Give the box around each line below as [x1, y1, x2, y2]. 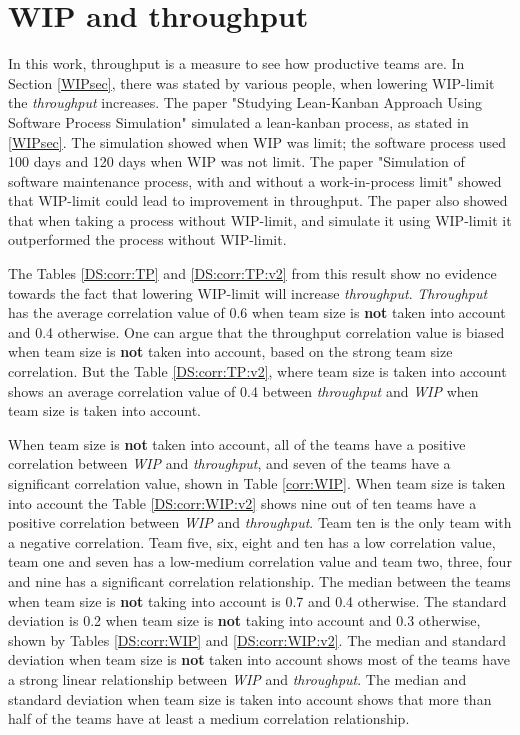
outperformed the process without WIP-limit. [8, 229, 287, 250]
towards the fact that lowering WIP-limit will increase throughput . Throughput [8, 282, 488, 303]
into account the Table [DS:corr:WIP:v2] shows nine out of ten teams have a [8, 492, 477, 513]
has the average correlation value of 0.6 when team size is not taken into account [8, 302, 506, 323]
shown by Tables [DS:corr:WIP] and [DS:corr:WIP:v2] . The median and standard [8, 629, 506, 650]
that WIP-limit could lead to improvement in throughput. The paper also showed [8, 190, 508, 211]
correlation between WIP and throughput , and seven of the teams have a [8, 453, 451, 474]
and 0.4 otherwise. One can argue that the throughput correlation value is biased [8, 321, 505, 342]
